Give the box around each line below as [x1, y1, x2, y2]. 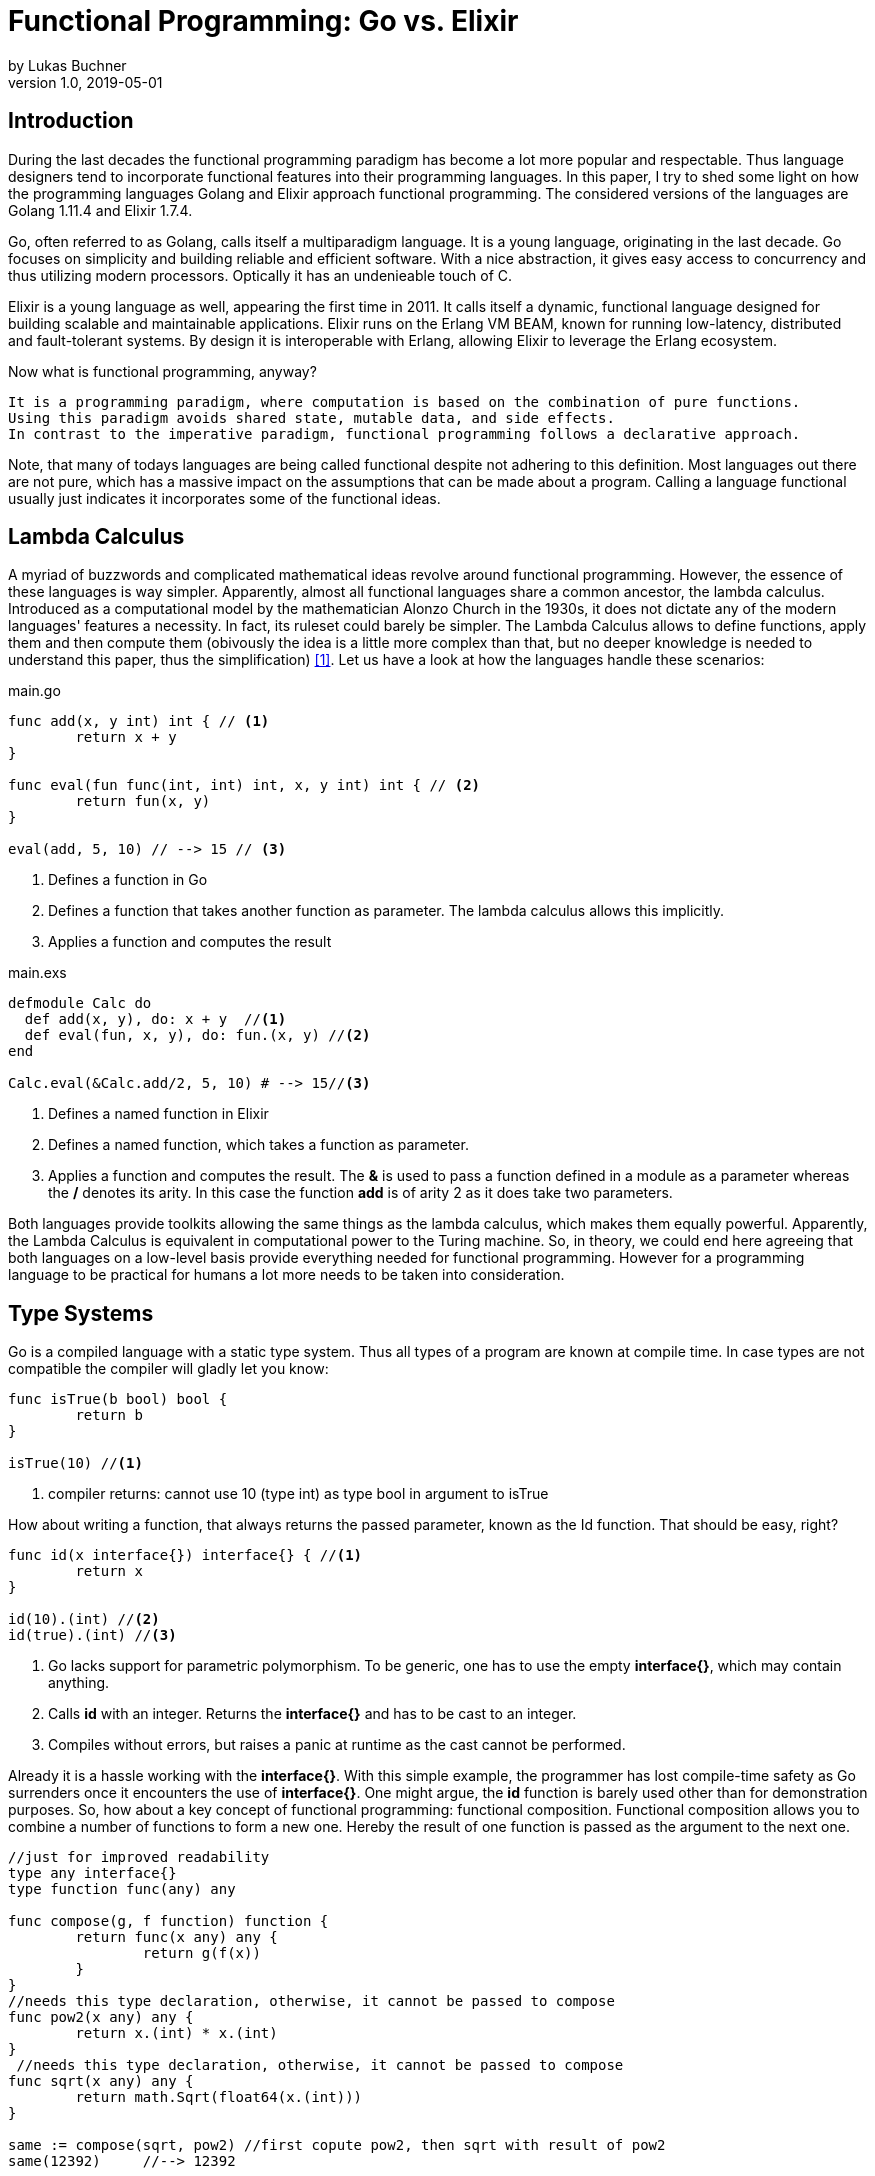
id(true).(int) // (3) [8, 1627, 177, 1644]
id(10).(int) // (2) [8, 1611, 160, 1628]
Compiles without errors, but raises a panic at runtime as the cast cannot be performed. [48, 1736, 626, 1754]
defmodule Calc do [8, 995, 152, 1012]
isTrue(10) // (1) [8, 1455, 143, 1472]
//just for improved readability [8, 1849, 270, 1866]
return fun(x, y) [75, 793, 211, 810]
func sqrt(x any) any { [8, 2073, 194, 2090]
